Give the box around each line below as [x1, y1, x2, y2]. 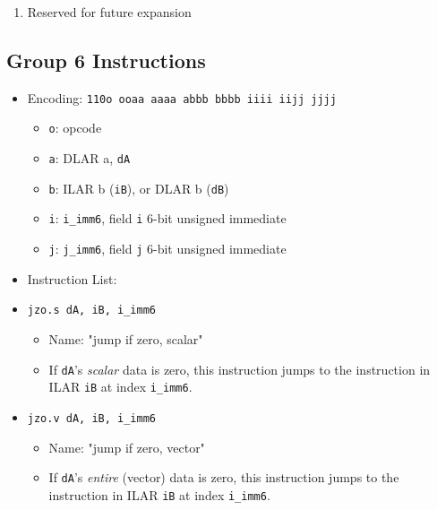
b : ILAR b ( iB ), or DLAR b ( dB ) [48, 178, 229, 197]
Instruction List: [27, 269, 117, 288]
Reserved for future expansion [27, 3, 192, 21]
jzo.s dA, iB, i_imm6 [27, 304, 156, 317]
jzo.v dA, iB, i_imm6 [27, 411, 156, 425]
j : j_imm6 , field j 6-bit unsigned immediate [48, 239, 287, 258]
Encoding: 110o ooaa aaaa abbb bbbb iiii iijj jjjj [27, 88, 337, 107]
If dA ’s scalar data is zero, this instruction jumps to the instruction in [48, 359, 431, 378]
